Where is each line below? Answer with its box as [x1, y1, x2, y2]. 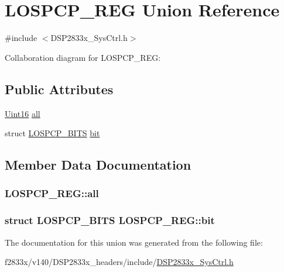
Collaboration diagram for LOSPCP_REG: [5, 51, 161, 63]
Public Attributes [5, 80, 114, 98]
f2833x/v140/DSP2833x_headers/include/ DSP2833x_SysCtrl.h [5, 256, 234, 268]
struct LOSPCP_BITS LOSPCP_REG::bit [5, 213, 215, 228]
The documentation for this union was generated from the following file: [5, 236, 263, 248]
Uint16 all [5, 107, 40, 119]
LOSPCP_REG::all [5, 186, 99, 201]
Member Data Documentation [5, 156, 191, 174]
